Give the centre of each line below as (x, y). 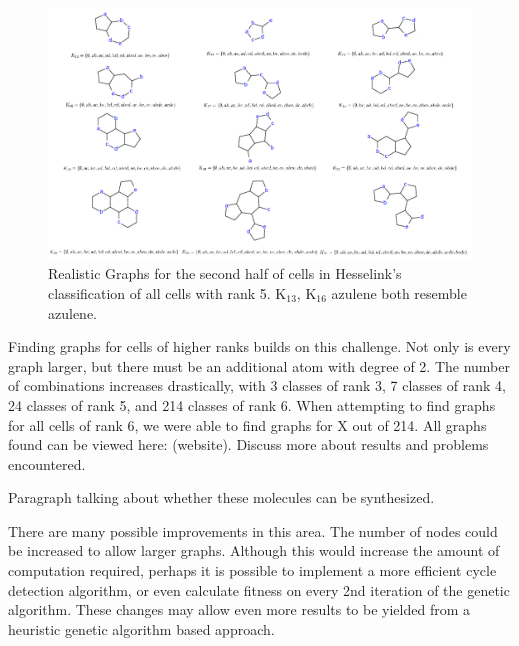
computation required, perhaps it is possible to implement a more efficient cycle (252, 570)
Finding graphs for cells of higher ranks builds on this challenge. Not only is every (259, 346)
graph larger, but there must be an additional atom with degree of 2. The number (259, 365)
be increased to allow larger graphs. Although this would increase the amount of (254, 550)
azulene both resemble (399, 292)
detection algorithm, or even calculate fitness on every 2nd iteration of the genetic (259, 589)
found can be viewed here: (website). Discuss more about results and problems (248, 444)
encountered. (47, 463)
